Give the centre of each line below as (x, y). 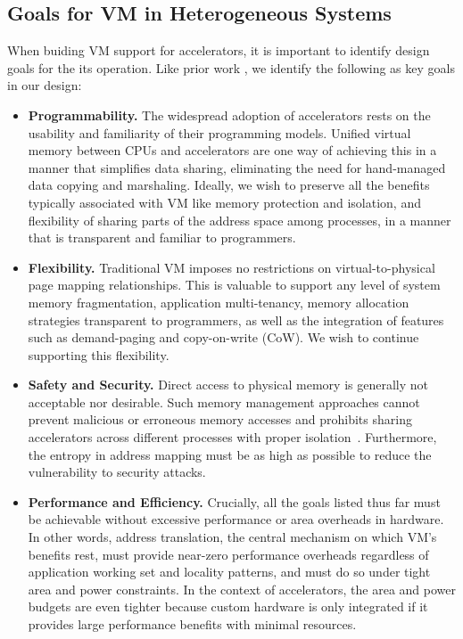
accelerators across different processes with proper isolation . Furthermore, (232, 437)
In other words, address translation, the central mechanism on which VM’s (232, 537)
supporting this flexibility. (99, 354)
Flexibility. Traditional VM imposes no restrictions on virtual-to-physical (231, 267)
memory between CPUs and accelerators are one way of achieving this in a (232, 150)
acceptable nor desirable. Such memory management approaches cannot (224, 401)
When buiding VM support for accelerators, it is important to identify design (219, 50)
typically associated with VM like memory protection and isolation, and (224, 202)
